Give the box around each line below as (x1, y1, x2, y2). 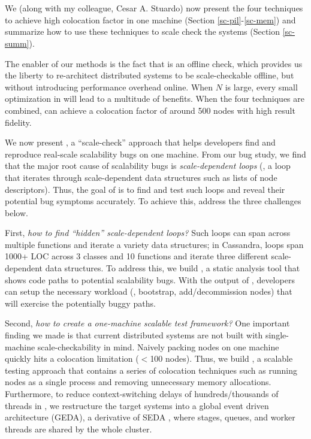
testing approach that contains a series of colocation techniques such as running (5, 364, 297, 376)
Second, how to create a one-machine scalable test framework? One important (5, 317, 290, 329)
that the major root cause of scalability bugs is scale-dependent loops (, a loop (5, 159, 291, 172)
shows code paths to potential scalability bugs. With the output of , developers (5, 273, 295, 286)
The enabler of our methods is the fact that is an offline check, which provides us (5, 57, 303, 69)
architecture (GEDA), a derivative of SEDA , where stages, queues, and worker (5, 411, 295, 423)
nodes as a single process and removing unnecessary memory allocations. (5, 376, 271, 388)
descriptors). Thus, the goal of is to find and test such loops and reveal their (5, 183, 285, 195)
